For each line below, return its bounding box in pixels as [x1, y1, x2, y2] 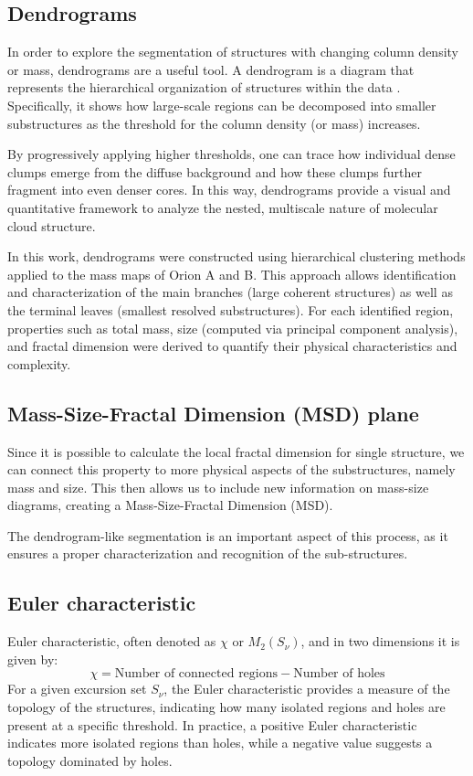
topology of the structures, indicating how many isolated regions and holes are [7, 697, 446, 717]
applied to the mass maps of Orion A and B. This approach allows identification [7, 264, 457, 283]
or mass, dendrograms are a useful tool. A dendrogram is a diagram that [7, 59, 415, 79]
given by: [7, 649, 58, 668]
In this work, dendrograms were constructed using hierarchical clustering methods [7, 247, 466, 266]
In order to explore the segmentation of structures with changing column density [7, 42, 459, 61]
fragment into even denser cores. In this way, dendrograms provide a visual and [7, 180, 451, 199]
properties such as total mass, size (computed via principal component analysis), [7, 318, 458, 337]
